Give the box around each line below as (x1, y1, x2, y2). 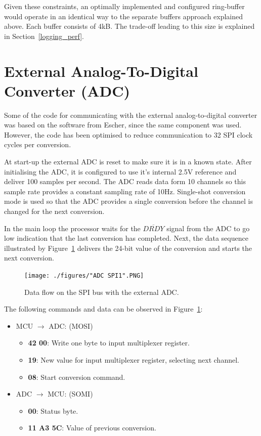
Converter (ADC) (4, 80, 130, 101)
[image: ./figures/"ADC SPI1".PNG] (24, 272, 144, 279)
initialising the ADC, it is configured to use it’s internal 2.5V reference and (4, 166, 237, 177)
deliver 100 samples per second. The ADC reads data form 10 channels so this (4, 176, 246, 187)
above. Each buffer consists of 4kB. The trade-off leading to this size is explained (4, 21, 255, 31)
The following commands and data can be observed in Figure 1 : (4, 303, 203, 314)
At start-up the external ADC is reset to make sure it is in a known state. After (4, 156, 252, 167)
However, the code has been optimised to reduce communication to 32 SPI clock (4, 129, 253, 140)
